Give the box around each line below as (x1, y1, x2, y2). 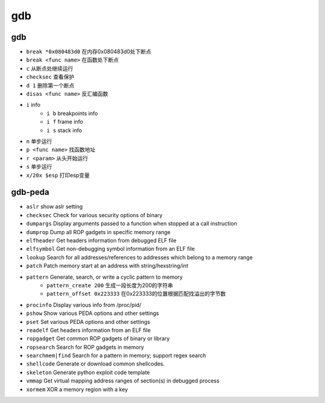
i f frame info (46, 118, 84, 125)
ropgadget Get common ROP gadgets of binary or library (26, 335, 170, 342)
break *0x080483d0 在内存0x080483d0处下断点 (26, 48, 152, 56)
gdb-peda (11, 187, 49, 197)
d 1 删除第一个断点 (26, 81, 75, 89)
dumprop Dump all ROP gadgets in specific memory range (26, 228, 171, 235)
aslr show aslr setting (26, 203, 83, 211)
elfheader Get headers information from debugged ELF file (26, 237, 177, 244)
